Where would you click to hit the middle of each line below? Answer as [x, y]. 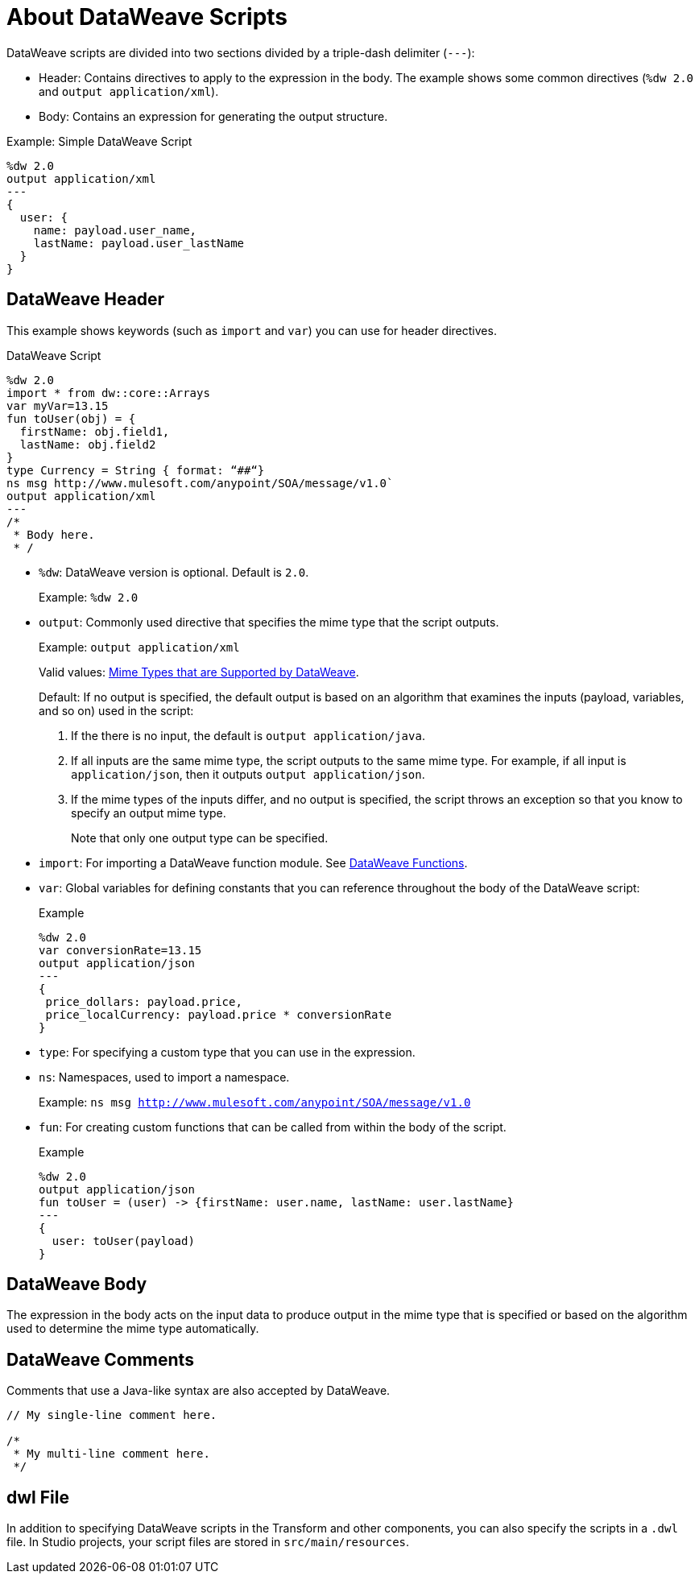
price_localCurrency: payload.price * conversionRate [219, 1014]
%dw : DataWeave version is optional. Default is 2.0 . [174, 572]
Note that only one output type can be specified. [200, 838]
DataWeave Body [77, 1284]
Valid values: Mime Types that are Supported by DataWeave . [199, 672]
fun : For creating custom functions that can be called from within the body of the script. [273, 1127]
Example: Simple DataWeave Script [99, 141]
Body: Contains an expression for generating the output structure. [213, 116]
